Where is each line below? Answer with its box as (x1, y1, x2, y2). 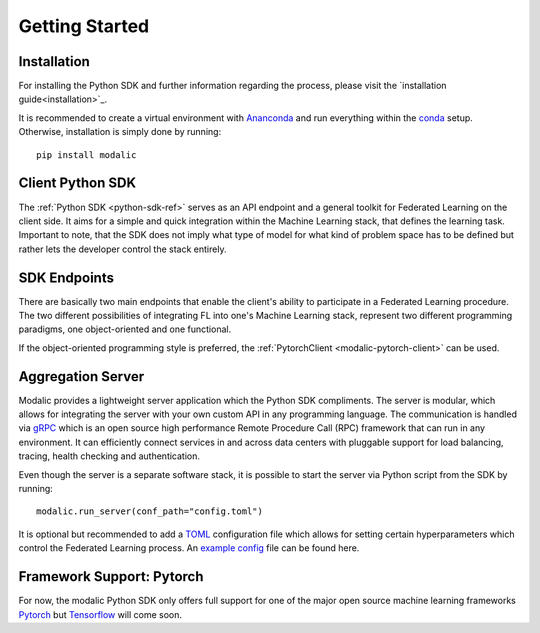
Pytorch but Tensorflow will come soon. (18, 608, 183, 620)
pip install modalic (36, 149, 137, 160)
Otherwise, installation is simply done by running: (18, 126, 222, 138)
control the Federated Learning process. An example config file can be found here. (18, 542, 360, 554)
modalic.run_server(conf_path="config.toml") (36, 506, 264, 517)
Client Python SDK (18, 175, 137, 192)
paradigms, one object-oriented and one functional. (18, 323, 232, 335)
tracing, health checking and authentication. (18, 450, 200, 462)
